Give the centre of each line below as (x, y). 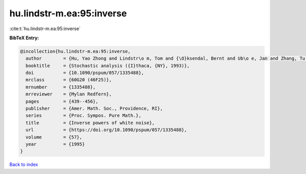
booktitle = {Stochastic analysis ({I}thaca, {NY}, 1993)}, (108, 66)
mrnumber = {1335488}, (61, 87)
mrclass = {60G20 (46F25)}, (69, 80)
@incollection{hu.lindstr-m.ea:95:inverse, (75, 51)
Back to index (24, 165)
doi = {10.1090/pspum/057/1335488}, (85, 73)
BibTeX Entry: (24, 38)
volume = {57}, (54, 137)
